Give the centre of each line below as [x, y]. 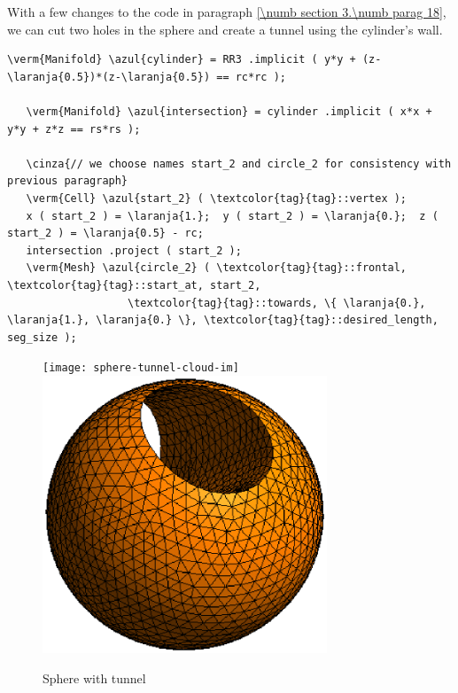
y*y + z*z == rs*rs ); [74, 129]
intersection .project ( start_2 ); [134, 250]
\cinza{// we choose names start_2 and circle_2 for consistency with [239, 164]
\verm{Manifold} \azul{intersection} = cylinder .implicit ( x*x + [229, 111]
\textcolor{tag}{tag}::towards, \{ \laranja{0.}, [277, 303]
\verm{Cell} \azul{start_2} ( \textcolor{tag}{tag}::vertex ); [217, 198]
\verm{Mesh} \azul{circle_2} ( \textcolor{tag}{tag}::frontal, [217, 268]
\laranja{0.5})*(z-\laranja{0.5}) [109, 77]
